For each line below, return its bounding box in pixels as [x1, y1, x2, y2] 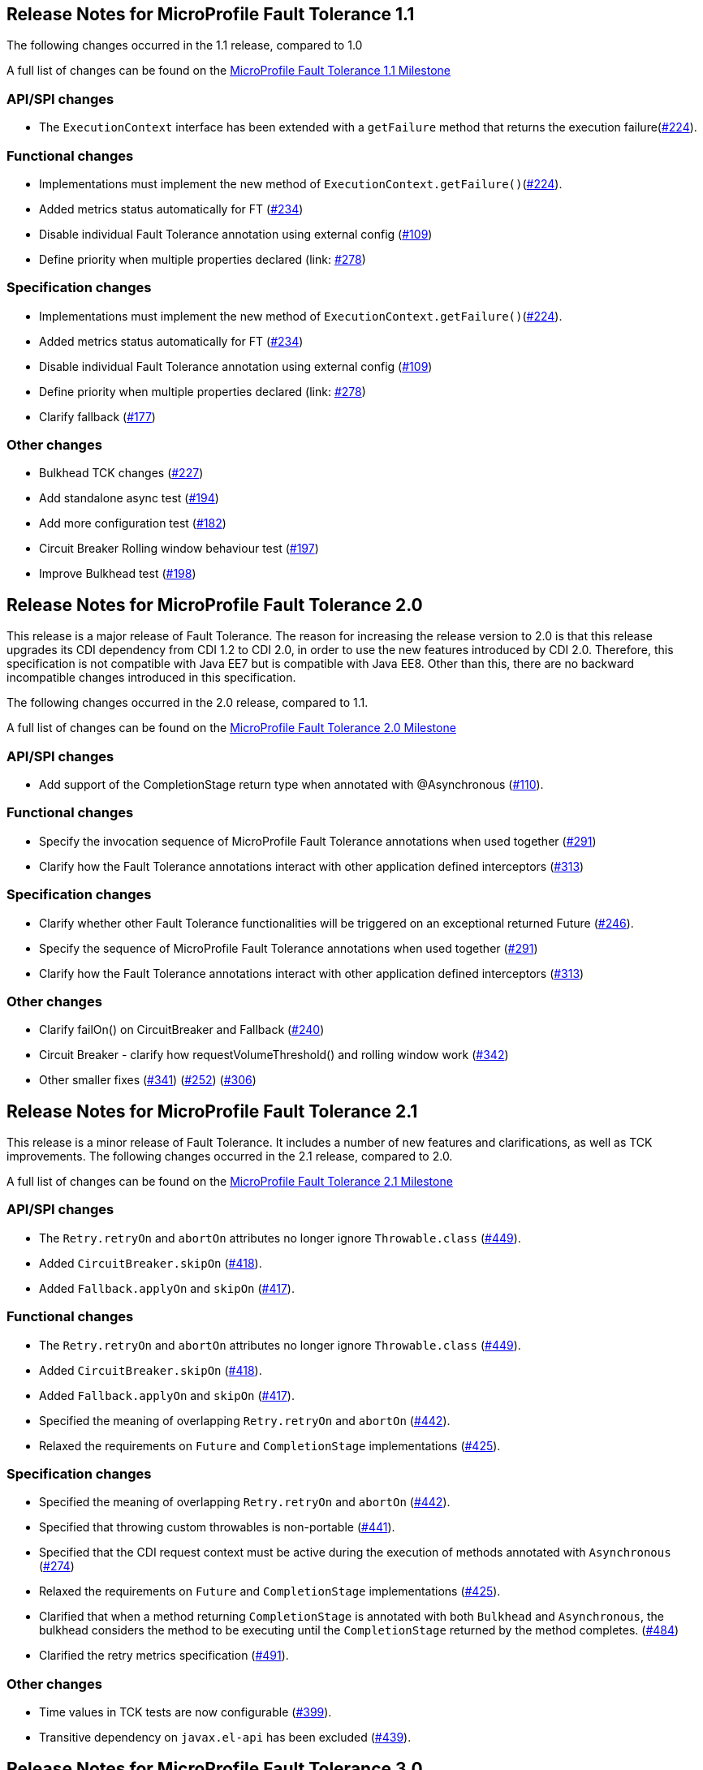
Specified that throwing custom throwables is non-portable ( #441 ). [39, 1520, 395, 1535]
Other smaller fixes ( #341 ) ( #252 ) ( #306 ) [39, 1073, 257, 1087]
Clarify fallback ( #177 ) [39, 409, 156, 424]
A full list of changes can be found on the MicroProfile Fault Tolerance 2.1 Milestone [6, 1174, 453, 1189]
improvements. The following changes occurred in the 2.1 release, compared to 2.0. [6, 1149, 453, 1164]
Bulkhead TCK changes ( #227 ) [39, 466, 204, 480]
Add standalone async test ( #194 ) [39, 491, 219, 506]
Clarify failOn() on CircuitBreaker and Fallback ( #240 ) [39, 1023, 325, 1037]
